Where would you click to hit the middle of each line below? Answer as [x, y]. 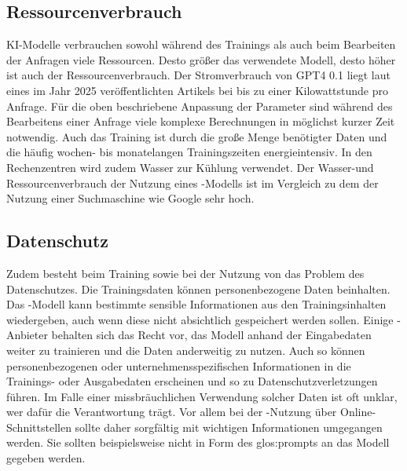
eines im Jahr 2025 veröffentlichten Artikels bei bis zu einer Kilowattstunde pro [198, 90]
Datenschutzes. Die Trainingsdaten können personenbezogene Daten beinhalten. [198, 288]
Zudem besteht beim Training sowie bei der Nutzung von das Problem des [185, 273]
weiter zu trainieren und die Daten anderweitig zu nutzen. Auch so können [186, 350]
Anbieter [27, 335]
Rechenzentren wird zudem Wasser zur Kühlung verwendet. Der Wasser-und [190, 167]
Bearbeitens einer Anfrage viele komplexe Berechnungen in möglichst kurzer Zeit [201, 121]
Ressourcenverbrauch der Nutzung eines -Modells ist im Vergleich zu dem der [192, 183]
